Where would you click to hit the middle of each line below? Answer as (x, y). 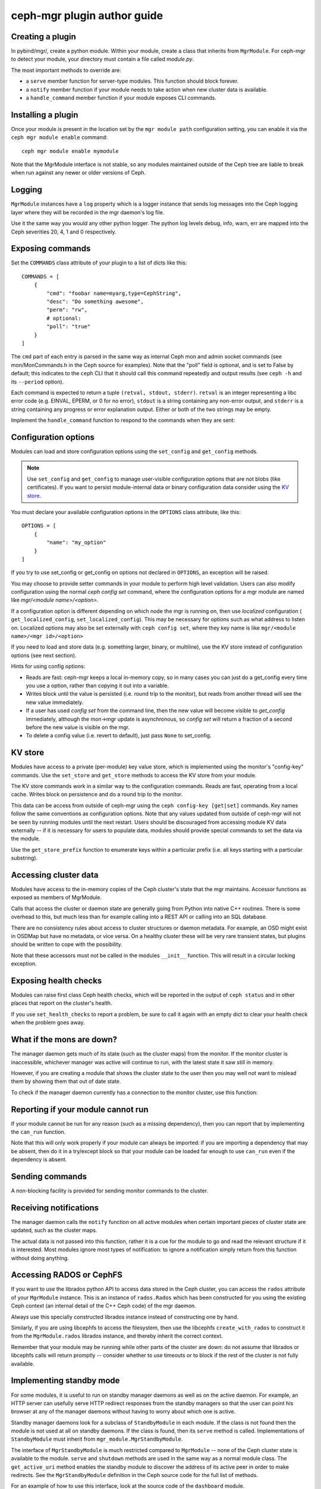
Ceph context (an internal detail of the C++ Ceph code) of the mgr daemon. (103, 1306)
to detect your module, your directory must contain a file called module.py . (103, 59)
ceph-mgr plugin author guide (87, 15)
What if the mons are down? (64, 1040)
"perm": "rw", (67, 310)
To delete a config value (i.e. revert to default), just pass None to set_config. (119, 736)
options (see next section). (44, 655)
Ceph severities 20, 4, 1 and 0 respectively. (64, 232)
